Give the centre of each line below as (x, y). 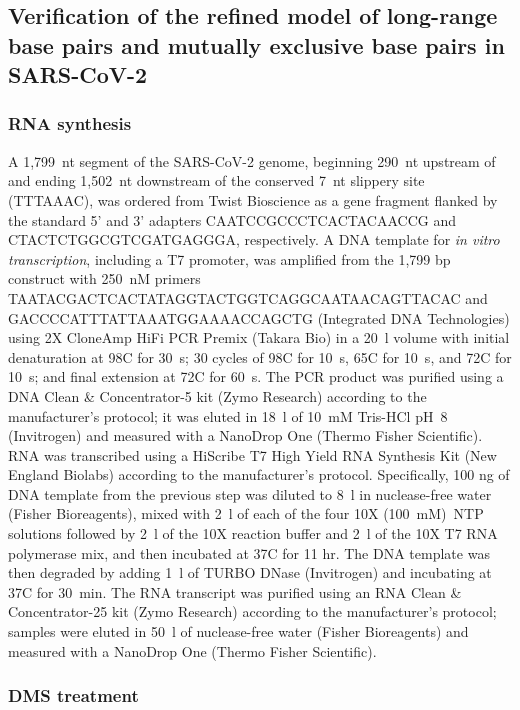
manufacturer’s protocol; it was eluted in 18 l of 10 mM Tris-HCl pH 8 (228, 415)
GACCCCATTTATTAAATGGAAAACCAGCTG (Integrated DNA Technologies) (259, 317)
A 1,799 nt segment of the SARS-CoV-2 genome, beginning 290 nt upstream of (252, 160)
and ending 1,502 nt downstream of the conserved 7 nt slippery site (216, 180)
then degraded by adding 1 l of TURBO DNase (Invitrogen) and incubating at (250, 572)
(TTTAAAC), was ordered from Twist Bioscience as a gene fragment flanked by (253, 199)
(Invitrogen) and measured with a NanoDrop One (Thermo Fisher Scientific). (245, 435)
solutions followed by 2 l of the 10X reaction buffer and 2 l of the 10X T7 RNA (253, 533)
